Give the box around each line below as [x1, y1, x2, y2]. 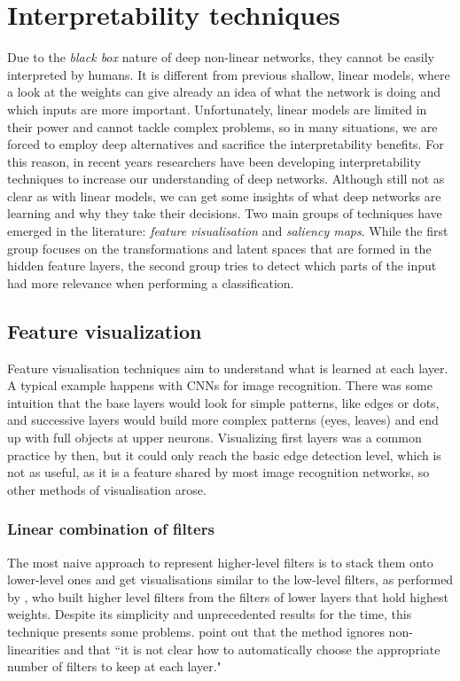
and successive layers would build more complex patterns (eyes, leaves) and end [7, 411, 439, 429]
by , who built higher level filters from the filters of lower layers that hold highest [7, 587, 448, 606]
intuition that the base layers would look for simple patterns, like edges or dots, [7, 393, 440, 411]
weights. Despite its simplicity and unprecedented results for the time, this [7, 605, 412, 623]
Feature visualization [7, 317, 202, 344]
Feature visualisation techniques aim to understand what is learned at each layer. [7, 358, 448, 377]
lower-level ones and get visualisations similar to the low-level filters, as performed [7, 570, 454, 589]
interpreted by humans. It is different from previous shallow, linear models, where [7, 65, 450, 83]
